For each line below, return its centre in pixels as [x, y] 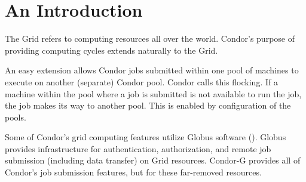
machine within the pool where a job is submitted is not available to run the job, [153, 93]
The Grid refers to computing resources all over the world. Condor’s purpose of [150, 38]
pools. [16, 117]
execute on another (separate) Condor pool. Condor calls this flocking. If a [141, 81]
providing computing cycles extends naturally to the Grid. [111, 50]
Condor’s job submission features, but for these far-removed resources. [133, 172]
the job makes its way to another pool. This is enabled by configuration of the [148, 105]
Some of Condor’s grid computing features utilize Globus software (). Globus [146, 137]
